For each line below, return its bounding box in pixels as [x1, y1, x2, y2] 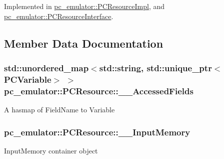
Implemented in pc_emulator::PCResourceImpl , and [4, 1, 164, 11]
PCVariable [4, 73, 51, 85]
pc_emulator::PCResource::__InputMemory [4, 125, 190, 138]
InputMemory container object [4, 145, 98, 155]
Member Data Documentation [4, 35, 163, 51]
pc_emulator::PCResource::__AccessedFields [4, 84, 193, 97]
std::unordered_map [4, 61, 89, 74]
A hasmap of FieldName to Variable [4, 104, 115, 115]
